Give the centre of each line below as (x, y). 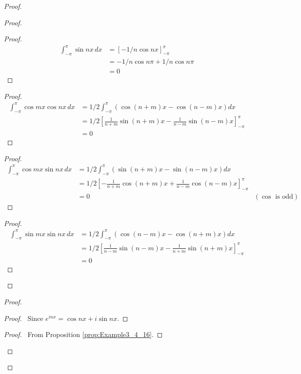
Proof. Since (24, 318)
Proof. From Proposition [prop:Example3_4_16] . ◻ (83, 334)
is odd (284, 196)
